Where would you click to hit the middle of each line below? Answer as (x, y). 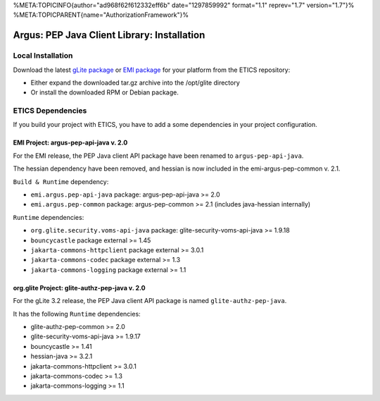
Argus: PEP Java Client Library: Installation (109, 35)
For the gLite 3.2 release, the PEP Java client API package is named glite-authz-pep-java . (150, 301)
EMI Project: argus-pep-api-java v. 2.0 (70, 143)
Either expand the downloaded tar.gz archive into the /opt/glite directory (135, 82)
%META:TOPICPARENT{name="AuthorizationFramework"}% (101, 15)
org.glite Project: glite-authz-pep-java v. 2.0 (79, 288)
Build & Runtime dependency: (61, 181)
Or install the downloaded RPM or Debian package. (104, 92)
